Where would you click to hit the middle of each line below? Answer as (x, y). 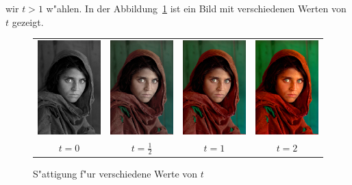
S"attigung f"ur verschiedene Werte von (115, 173)
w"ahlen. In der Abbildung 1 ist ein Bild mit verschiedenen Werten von (196, 8)
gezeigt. (28, 22)
